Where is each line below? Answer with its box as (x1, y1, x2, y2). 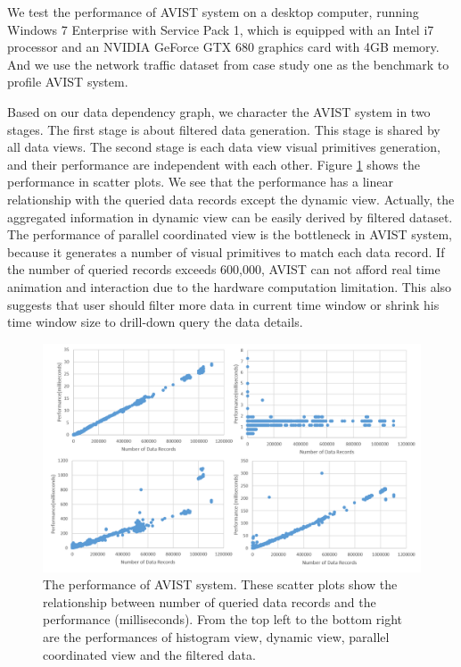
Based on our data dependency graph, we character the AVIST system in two (7, 102, 431, 121)
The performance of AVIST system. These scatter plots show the (43, 575, 398, 594)
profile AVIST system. (7, 72, 128, 91)
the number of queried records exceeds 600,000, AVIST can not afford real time (7, 260, 440, 279)
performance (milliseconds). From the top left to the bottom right (43, 610, 403, 629)
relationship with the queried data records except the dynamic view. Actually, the (7, 189, 455, 208)
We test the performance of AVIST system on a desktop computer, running (7, 3, 419, 21)
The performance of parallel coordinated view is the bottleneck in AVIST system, (7, 225, 452, 244)
